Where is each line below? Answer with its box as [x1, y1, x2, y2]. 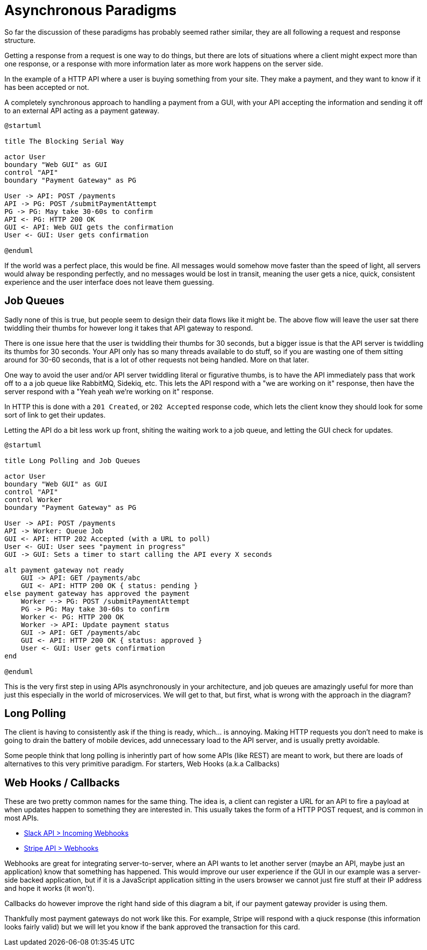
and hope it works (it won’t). [4, 884, 95, 893]
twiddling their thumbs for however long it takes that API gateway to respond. [4, 323, 253, 332]
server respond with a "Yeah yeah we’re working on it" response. [4, 387, 214, 396]
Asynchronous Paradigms [4, 2, 177, 19]
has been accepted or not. [4, 83, 89, 91]
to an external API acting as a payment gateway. [4, 106, 159, 115]
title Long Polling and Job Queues [4, 456, 141, 464]
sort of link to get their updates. [4, 410, 106, 419]
